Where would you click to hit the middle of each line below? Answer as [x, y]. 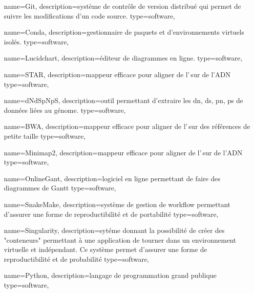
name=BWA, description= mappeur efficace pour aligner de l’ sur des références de [127, 126]
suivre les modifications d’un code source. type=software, [90, 15]
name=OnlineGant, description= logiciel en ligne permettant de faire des [112, 178]
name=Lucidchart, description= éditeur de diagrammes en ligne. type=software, [123, 58]
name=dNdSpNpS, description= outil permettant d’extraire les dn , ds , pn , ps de [124, 100]
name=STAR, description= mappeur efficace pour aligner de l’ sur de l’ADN [117, 74]
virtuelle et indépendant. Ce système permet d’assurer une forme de [106, 249]
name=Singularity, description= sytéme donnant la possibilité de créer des [114, 230]
